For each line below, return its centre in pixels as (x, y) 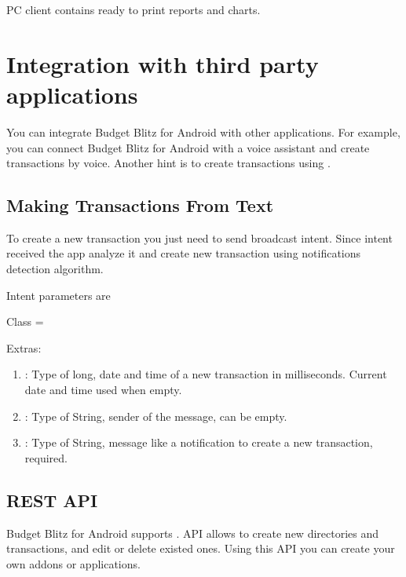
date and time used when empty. (103, 390)
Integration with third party (163, 63)
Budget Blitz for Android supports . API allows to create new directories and (193, 533)
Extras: (24, 347)
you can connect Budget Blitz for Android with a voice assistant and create (188, 147)
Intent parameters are (59, 295)
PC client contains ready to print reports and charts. (134, 9)
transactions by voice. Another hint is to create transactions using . (168, 163)
